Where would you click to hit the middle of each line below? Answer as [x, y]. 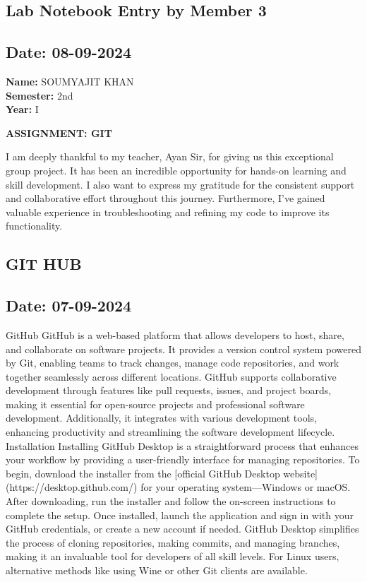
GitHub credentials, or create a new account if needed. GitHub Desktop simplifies [182, 529]
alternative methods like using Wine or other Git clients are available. [157, 570]
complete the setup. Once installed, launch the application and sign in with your [180, 515]
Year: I [22, 109]
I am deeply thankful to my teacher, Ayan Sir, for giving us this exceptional [170, 156]
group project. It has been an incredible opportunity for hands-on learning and [176, 170]
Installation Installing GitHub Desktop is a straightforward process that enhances [182, 445]
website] [301, 473]
